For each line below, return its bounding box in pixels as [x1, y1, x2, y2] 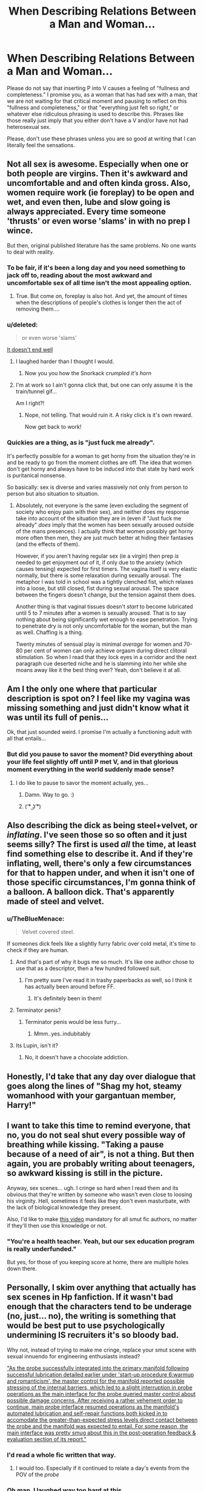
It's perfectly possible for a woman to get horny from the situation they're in [7, 452, 196, 460]
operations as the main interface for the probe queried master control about [7, 1390, 196, 1397]
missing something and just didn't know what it [7, 703, 189, 713]
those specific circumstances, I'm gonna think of [7, 877, 196, 888]
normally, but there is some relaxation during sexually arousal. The [15, 572, 182, 579]
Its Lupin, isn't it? [15, 1042, 58, 1050]
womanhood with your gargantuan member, [7, 1090, 176, 1101]
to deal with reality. [7, 248, 54, 255]
